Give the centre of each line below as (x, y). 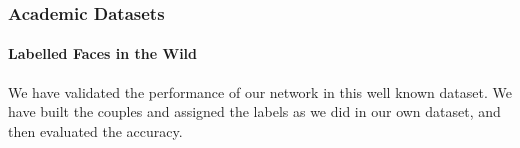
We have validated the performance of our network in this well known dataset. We (260, 91)
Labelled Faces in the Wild (103, 53)
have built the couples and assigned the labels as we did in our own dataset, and (254, 111)
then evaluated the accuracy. (95, 130)
